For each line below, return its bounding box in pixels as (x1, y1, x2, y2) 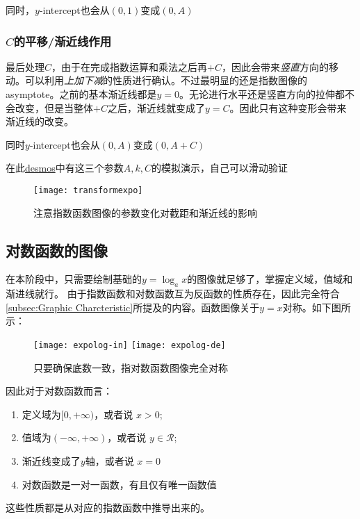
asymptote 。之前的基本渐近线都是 (6, 87, 157, 101)
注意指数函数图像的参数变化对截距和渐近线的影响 (33, 205, 257, 220)
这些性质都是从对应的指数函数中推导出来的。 (6, 500, 210, 515)
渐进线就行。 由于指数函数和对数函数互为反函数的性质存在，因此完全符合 (6, 286, 340, 301)
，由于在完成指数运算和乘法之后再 (51, 59, 208, 74)
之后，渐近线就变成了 (107, 100, 205, 115)
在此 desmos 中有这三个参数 (6, 160, 124, 175)
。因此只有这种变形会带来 (229, 100, 347, 115)
